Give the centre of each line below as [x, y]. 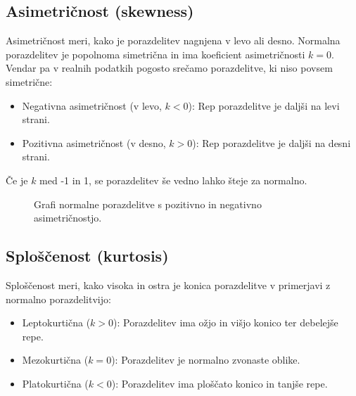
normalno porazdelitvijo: [58, 299]
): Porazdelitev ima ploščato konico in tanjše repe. [220, 383]
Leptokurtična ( [56, 322]
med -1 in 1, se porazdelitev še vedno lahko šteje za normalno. [173, 180]
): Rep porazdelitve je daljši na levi [264, 105]
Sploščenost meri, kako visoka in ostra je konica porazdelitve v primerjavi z [168, 285]
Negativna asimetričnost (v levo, [92, 105]
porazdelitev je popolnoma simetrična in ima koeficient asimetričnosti [155, 54]
